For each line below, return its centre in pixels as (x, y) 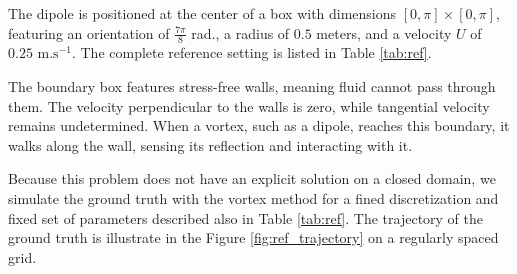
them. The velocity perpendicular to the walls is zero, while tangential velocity (249, 105)
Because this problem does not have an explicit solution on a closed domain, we (252, 178)
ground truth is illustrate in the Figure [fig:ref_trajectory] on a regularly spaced (253, 237)
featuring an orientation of (89, 32)
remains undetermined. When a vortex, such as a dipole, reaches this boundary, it (259, 125)
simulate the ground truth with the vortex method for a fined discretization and (253, 197)
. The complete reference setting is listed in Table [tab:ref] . (251, 52)
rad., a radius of (240, 32)
